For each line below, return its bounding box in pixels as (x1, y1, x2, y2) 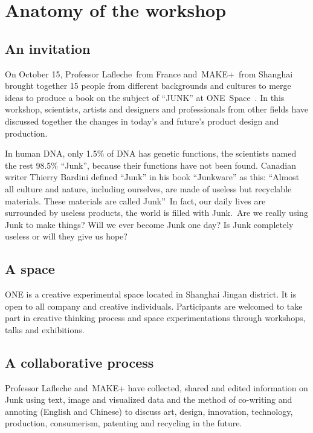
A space (5, 259, 55, 278)
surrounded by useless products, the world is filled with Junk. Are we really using (5, 206, 308, 219)
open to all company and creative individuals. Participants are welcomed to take (5, 299, 303, 312)
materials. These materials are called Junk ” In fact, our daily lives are (5, 194, 266, 207)
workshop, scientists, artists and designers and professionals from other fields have (5, 103, 309, 116)
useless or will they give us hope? (5, 230, 127, 243)
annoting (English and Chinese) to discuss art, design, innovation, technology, (5, 405, 293, 417)
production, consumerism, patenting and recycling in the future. (5, 417, 242, 429)
